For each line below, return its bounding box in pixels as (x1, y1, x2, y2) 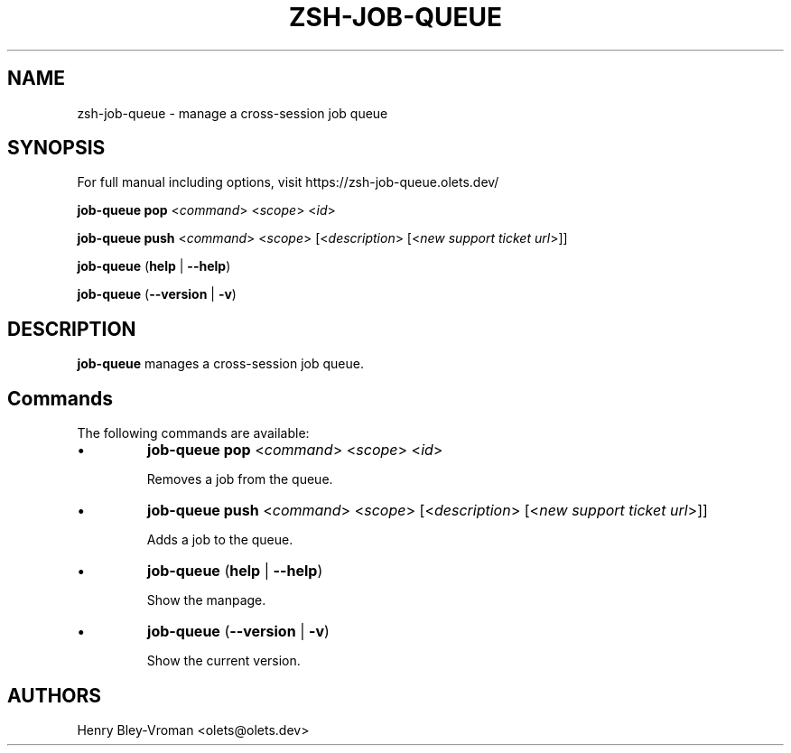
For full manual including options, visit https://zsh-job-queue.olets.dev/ (77, 174, 499, 191)
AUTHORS (7, 683, 102, 707)
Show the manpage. (146, 592, 266, 609)
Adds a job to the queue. (146, 532, 293, 548)
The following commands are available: (77, 425, 310, 442)
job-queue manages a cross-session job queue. (77, 356, 364, 372)
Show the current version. (146, 653, 301, 669)
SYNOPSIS (7, 136, 106, 160)
